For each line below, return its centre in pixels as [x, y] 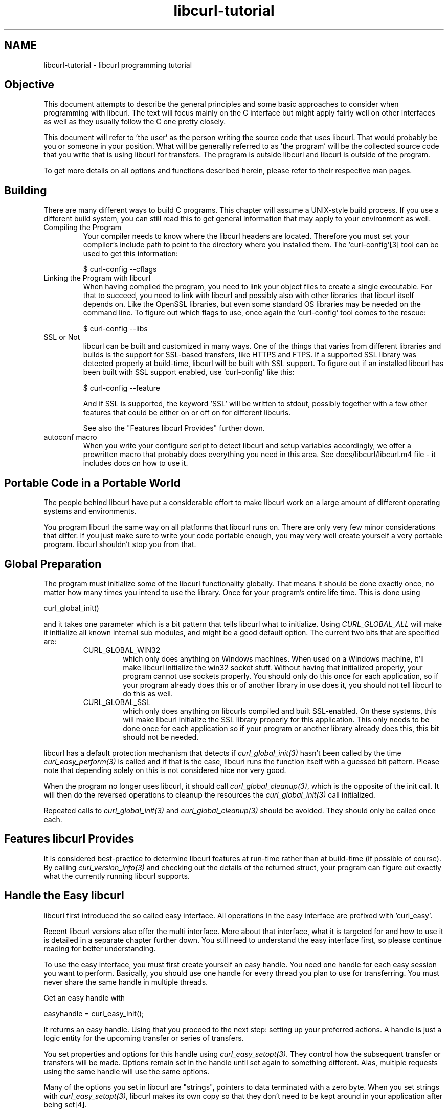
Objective [29, 85]
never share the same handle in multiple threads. [126, 982]
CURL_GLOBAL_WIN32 [122, 650]
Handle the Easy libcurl [64, 896]
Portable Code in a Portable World [92, 483]
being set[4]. [65, 1104]
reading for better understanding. [100, 948]
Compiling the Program [83, 228]
